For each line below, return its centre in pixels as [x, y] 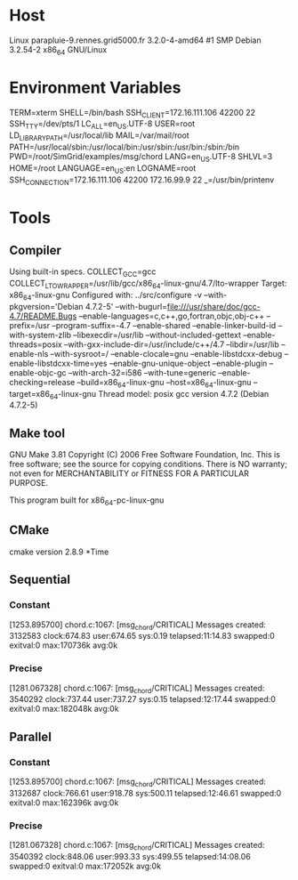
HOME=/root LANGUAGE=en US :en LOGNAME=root [103, 169]
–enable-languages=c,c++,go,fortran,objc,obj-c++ [172, 316]
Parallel [30, 736]
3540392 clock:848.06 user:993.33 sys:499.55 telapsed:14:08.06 [130, 857]
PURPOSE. [29, 483]
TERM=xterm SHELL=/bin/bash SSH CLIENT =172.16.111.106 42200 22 [133, 113]
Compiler [36, 250]
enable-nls [29, 353]
